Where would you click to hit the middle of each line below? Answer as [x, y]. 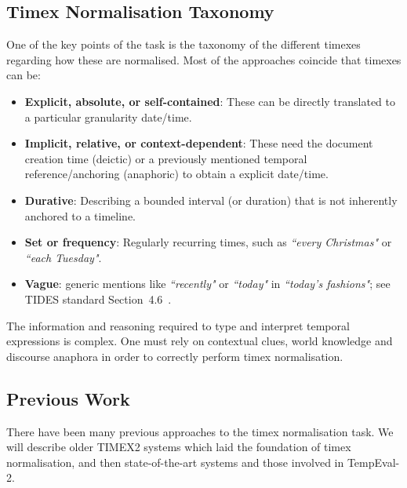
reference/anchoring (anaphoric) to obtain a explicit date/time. [176, 174]
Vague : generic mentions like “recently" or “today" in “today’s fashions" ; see [207, 284]
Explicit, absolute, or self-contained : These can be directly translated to [210, 101]
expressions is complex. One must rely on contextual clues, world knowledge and [200, 341]
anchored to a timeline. [80, 215]
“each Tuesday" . [63, 257]
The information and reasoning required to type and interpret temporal [178, 325]
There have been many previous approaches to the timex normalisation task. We [200, 431]
